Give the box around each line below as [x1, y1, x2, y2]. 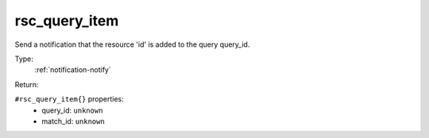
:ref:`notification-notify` [34, 65, 111, 75]
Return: [14, 79, 39, 89]
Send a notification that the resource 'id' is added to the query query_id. [14, 40, 250, 49]
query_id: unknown [41, 105, 103, 115]
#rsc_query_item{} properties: [14, 94, 125, 104]
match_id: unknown [41, 116, 105, 126]
